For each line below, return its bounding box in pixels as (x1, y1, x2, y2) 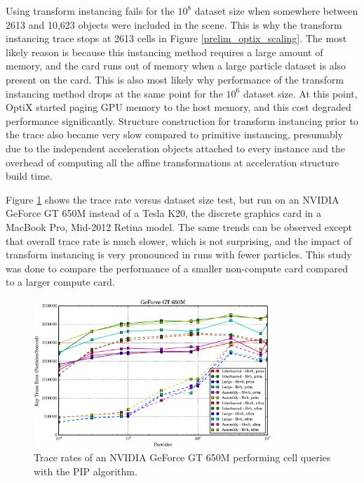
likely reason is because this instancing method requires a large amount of (6, 44, 323, 59)
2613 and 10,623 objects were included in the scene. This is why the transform (6, 17, 342, 32)
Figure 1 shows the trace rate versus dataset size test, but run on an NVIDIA (6, 192, 339, 206)
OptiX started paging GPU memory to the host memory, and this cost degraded (6, 100, 351, 114)
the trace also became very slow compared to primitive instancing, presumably (6, 127, 344, 142)
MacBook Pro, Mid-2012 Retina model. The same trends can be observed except (6, 219, 353, 234)
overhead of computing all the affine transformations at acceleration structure (6, 154, 339, 169)
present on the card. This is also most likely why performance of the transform (6, 72, 344, 86)
